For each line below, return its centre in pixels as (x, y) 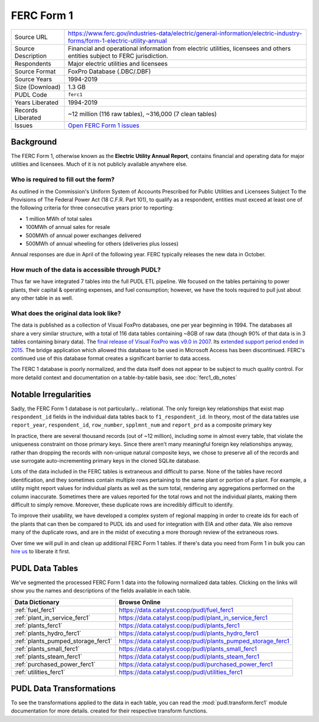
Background (34, 142)
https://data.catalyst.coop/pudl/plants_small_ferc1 (188, 649)
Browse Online (139, 602)
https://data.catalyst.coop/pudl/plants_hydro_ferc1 (188, 633)
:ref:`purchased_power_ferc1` (55, 664)
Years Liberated (37, 102)
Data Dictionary (37, 602)
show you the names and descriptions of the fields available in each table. (101, 591)
